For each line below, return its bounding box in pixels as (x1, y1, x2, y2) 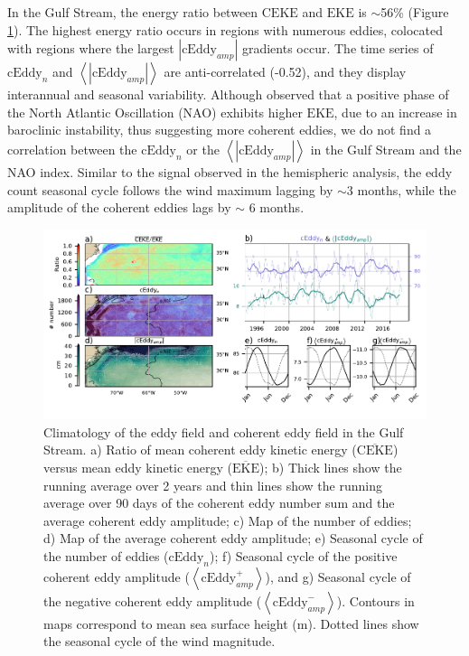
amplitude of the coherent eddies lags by (7, 198, 231, 217)
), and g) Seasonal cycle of (265, 567, 411, 586)
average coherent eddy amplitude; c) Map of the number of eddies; (43, 511, 412, 529)
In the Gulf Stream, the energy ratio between (7, 3, 258, 21)
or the (186, 139, 220, 158)
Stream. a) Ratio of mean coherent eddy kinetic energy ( (43, 440, 357, 459)
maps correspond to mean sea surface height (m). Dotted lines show (43, 614, 419, 633)
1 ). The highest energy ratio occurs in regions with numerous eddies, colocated (7, 20, 444, 39)
